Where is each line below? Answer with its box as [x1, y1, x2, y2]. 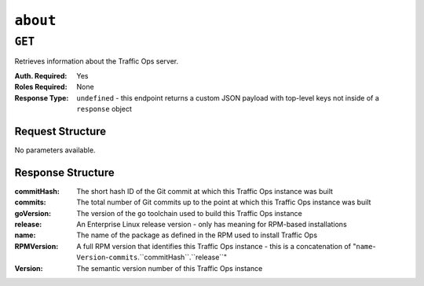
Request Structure [14, 124, 107, 137]
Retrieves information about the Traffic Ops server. [14, 57, 179, 66]
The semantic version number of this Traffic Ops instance [76, 263, 263, 273]
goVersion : [14, 208, 51, 218]
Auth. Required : [14, 71, 68, 80]
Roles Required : [14, 82, 68, 92]
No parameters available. [14, 145, 96, 155]
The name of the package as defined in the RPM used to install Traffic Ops [76, 230, 318, 240]
